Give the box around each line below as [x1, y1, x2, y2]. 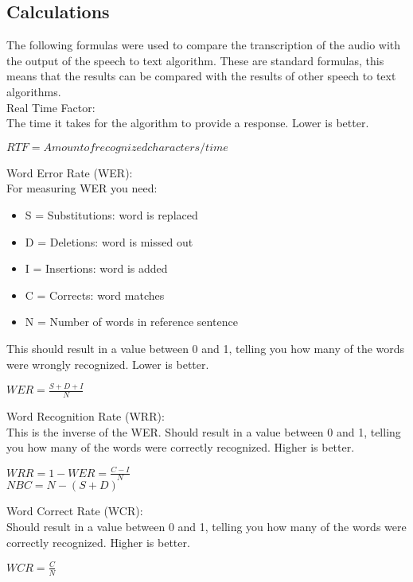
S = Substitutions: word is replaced [25, 206, 198, 223]
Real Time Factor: [6, 99, 95, 115]
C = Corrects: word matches [25, 286, 165, 303]
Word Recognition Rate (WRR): [6, 408, 165, 425]
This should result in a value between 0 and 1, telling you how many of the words [6, 339, 405, 356]
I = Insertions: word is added [25, 260, 168, 277]
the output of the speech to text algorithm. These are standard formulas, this [6, 52, 384, 68]
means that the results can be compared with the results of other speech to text [6, 68, 396, 84]
